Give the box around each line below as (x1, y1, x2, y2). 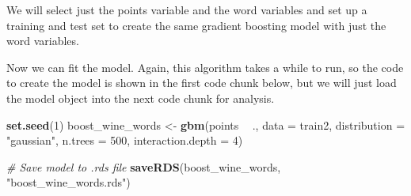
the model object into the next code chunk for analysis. (6, 89, 275, 106)
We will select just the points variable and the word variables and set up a (6, 2, 367, 17)
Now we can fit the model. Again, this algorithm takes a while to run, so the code (6, 58, 404, 75)
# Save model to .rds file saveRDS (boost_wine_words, (6, 158, 281, 175)
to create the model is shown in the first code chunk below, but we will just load (6, 74, 397, 91)
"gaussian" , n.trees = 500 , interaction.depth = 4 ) (6, 132, 243, 149)
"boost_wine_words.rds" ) (6, 174, 131, 190)
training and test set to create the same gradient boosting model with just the (6, 17, 386, 33)
